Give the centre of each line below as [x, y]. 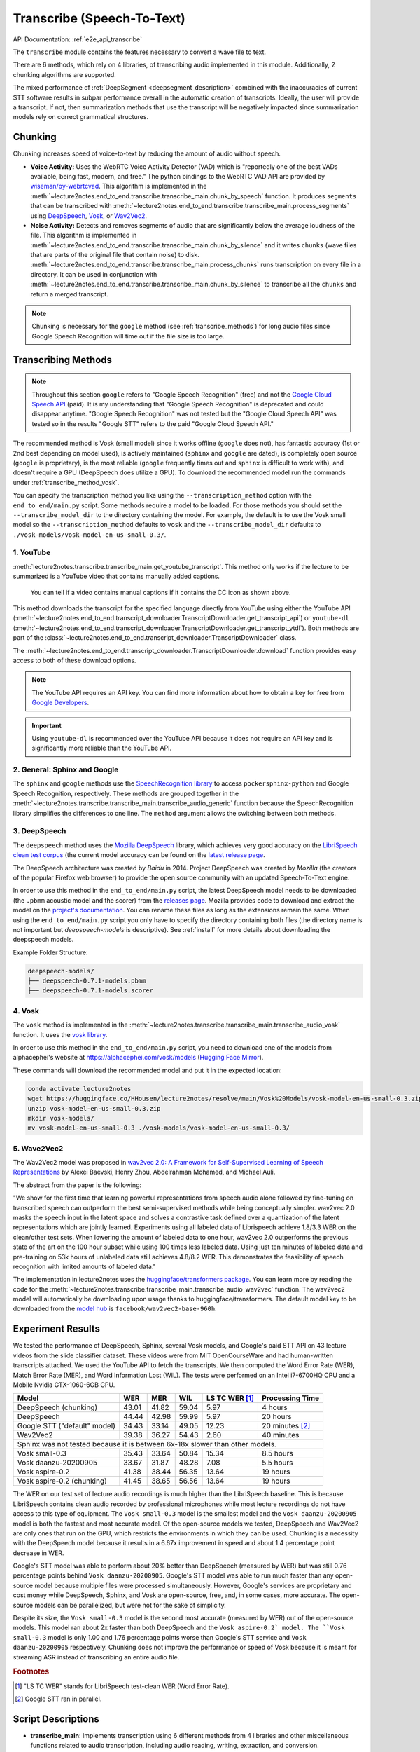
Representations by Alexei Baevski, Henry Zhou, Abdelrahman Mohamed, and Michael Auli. [144, 1172]
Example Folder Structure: [50, 952]
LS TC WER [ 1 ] [230, 1398]
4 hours [275, 1407]
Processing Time [291, 1398]
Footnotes [31, 1671]
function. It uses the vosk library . [60, 1034]
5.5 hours [278, 1463]
